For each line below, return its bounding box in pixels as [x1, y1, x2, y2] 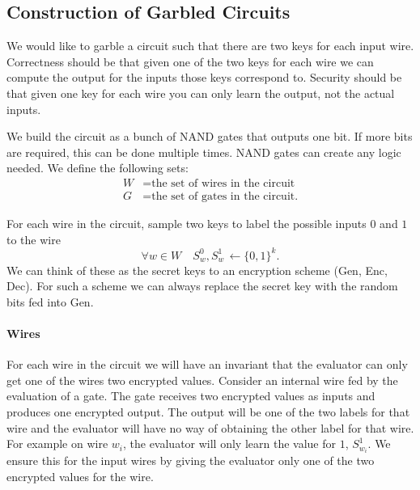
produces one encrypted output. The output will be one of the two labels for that [6, 403, 410, 420]
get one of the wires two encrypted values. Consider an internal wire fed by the [6, 371, 398, 388]
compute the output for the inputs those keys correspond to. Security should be [6, 69, 402, 86]
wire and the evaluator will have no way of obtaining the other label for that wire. [6, 419, 414, 436]
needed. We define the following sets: [6, 159, 189, 176]
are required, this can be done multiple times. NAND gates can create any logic [6, 143, 401, 160]
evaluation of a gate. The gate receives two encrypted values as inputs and [6, 387, 375, 404]
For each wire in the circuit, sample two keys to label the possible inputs [6, 215, 367, 232]
